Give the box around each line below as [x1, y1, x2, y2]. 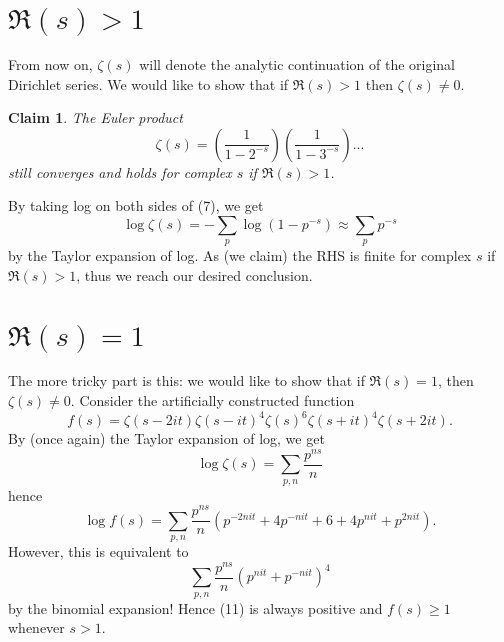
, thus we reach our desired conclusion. [76, 264, 313, 285]
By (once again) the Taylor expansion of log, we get [8, 428, 325, 449]
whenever [8, 617, 65, 638]
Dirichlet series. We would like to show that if [8, 73, 289, 94]
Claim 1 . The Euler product [8, 107, 183, 128]
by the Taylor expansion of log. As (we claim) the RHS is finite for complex [8, 245, 472, 266]
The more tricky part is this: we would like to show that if [8, 370, 365, 391]
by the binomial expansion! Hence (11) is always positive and [8, 597, 383, 618]
